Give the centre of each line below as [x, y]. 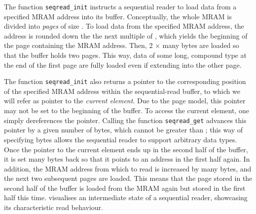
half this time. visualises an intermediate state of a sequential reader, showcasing [126, 197]
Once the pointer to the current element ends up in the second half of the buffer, [126, 149]
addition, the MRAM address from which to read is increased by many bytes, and [128, 168]
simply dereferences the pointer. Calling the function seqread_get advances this [125, 120]
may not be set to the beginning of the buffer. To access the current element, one [127, 110]
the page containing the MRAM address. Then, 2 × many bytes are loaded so [122, 45]
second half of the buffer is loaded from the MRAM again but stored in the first [125, 188]
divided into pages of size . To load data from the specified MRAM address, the [124, 26]
